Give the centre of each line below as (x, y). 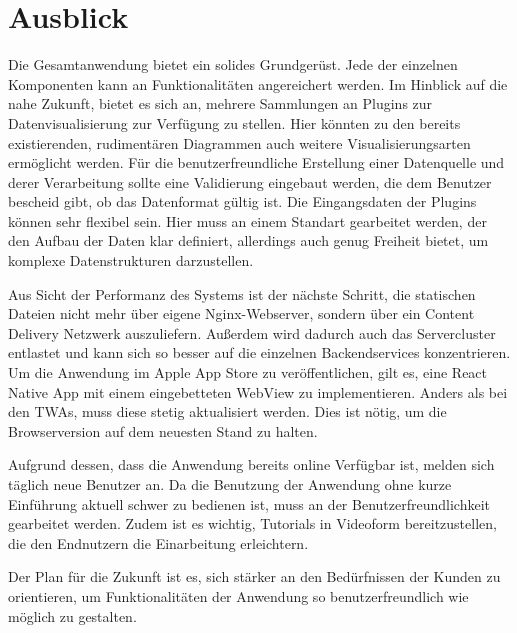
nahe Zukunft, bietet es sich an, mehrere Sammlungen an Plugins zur (220, 103)
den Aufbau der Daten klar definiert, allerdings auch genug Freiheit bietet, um (248, 240)
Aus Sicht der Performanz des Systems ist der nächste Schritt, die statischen (242, 293)
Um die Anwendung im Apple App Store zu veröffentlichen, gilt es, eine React (248, 372)
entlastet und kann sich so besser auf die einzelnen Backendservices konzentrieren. (259, 352)
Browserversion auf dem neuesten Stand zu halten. (163, 430)
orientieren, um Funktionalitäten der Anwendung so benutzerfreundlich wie (238, 595)
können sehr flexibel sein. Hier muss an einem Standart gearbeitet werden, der (247, 220)
